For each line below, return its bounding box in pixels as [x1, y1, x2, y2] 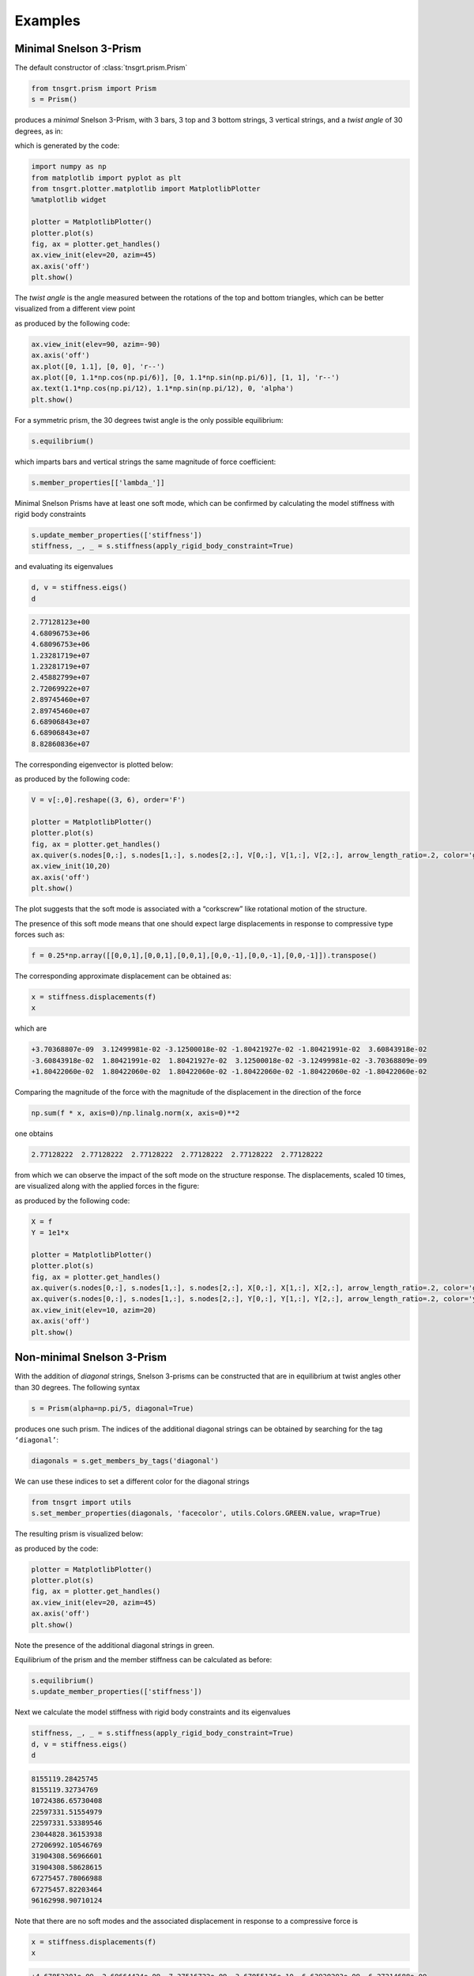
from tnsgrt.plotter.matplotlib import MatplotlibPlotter [31, 184, 261, 193]
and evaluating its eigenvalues [14, 562, 114, 571]
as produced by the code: [14, 1544, 99, 1553]
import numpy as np [31, 162, 107, 172]
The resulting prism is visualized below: [14, 1529, 144, 1539]
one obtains [14, 1129, 54, 1138]
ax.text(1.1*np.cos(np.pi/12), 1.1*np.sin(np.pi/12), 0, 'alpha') [31, 384, 294, 393]
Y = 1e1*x [31, 1228, 70, 1237]
